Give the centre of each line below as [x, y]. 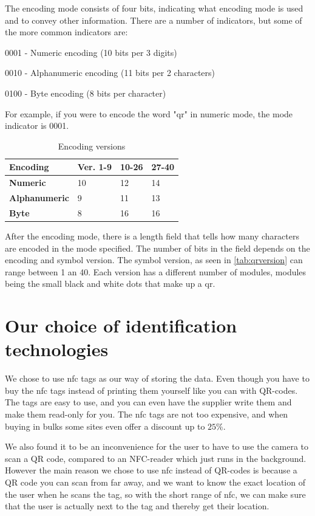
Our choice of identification [121, 325]
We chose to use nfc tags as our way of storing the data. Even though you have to [157, 378]
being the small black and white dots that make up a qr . [110, 284]
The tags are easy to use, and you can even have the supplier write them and [148, 402]
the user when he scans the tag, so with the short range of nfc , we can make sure [155, 494]
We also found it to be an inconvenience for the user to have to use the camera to [157, 446]
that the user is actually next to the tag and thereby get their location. [137, 506]
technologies [57, 349]
